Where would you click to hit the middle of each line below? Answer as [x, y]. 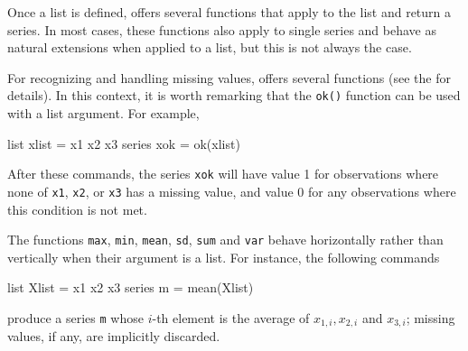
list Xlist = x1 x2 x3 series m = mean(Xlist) [131, 287]
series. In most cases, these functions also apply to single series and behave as [222, 29]
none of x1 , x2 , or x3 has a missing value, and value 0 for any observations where [232, 191]
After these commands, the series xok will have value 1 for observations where [223, 174]
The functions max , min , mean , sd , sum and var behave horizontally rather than [225, 240]
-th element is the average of [231, 317]
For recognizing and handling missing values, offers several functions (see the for [229, 77]
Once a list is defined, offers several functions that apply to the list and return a [229, 12]
